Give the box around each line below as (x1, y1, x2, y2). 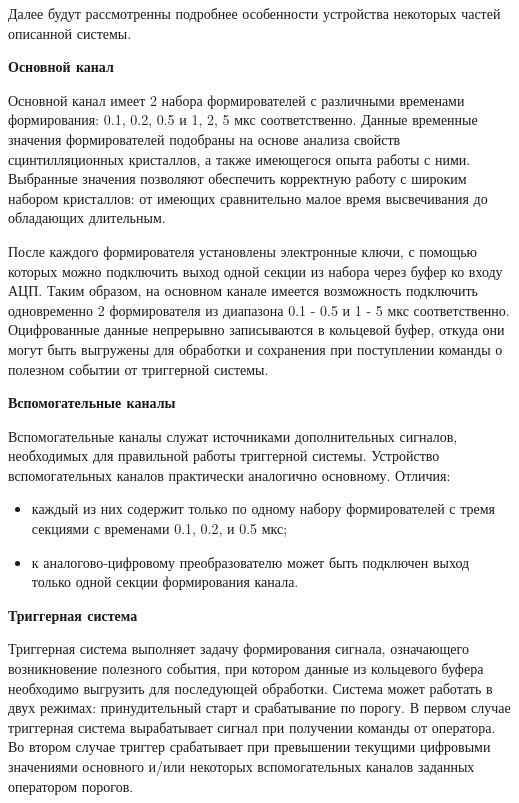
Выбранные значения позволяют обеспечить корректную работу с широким (8, 168, 467, 189)
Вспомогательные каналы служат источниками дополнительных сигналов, (8, 425, 458, 446)
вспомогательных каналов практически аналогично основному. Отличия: (8, 464, 451, 485)
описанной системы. (8, 22, 132, 43)
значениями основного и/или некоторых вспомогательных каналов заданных (8, 756, 475, 776)
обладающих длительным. (8, 207, 166, 228)
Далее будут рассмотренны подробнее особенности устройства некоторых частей (8, 3, 501, 23)
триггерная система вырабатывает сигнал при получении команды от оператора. (8, 716, 496, 737)
